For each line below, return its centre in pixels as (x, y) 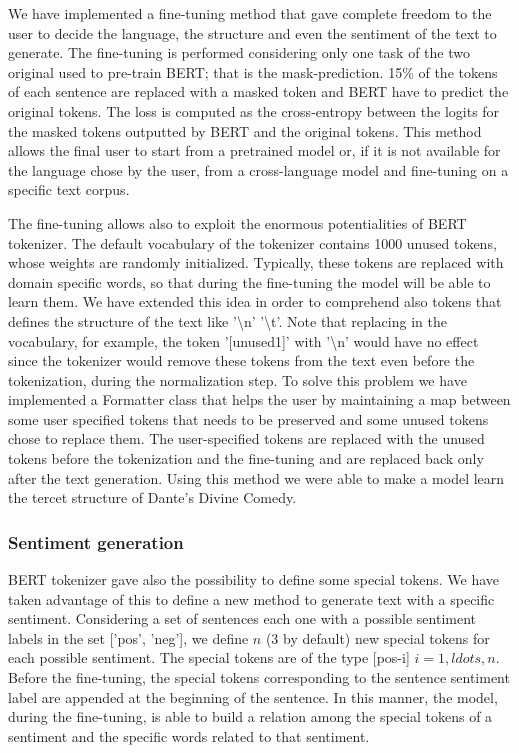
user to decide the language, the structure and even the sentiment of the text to (252, 32)
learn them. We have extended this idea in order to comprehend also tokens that (255, 301)
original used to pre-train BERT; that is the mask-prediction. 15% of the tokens (253, 71)
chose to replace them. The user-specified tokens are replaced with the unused (246, 438)
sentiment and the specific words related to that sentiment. (189, 735)
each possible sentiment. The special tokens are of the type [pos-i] (209, 657)
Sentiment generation (96, 541)
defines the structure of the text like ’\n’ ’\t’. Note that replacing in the (227, 320)
